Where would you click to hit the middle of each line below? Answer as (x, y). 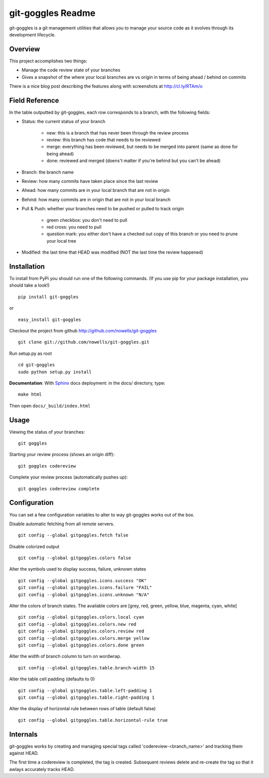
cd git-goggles (37, 365)
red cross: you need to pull (74, 227)
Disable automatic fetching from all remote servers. (62, 524)
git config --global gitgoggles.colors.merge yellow (84, 638)
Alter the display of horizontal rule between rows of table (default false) (82, 709)
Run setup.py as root (31, 353)
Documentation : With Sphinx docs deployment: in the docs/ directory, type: (87, 383)
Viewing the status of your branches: (47, 432)
